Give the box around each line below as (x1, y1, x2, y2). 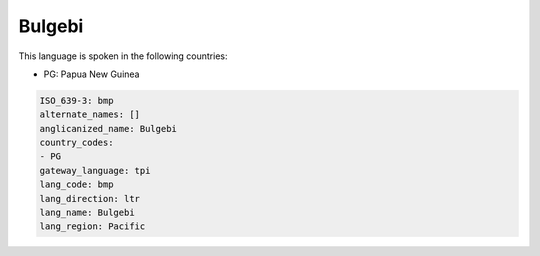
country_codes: (39, 137, 114, 149)
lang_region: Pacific (39, 221, 146, 232)
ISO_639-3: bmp (39, 95, 114, 106)
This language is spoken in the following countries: (18, 50, 228, 62)
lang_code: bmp (39, 179, 114, 190)
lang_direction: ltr (39, 193, 140, 204)
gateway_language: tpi (39, 165, 151, 176)
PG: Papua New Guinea (43, 68, 140, 80)
